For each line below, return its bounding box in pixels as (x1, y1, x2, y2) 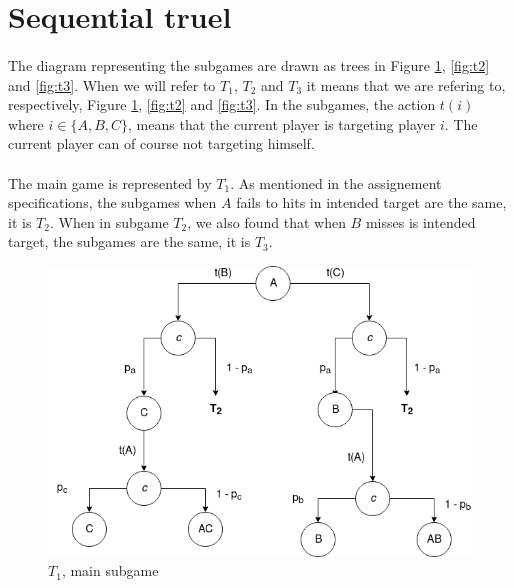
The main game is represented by (8, 172, 212, 193)
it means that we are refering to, (306, 74, 506, 95)
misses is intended (365, 211, 476, 232)
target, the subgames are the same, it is (8, 231, 251, 252)
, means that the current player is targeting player (128, 113, 436, 134)
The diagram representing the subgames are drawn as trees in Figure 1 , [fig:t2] (8, 54, 490, 75)
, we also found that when (187, 211, 346, 232)
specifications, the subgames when (8, 192, 217, 213)
